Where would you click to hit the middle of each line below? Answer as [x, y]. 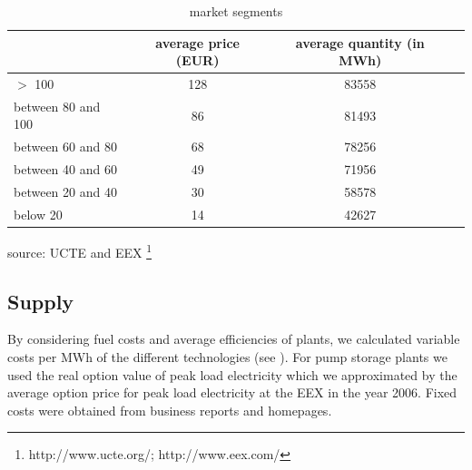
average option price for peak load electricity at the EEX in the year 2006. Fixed [232, 392]
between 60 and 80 [65, 147]
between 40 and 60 [65, 169]
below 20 [38, 214]
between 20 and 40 [65, 191]
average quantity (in [360, 42]
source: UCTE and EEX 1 [79, 250]
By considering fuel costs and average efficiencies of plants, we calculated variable [234, 339]
